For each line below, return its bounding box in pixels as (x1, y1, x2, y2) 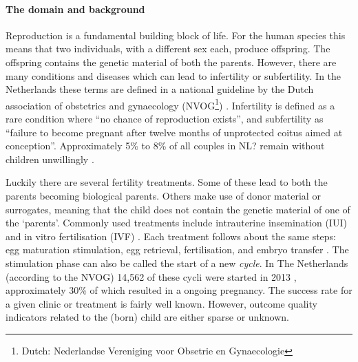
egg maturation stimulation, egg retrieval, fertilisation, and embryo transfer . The (6, 242, 349, 257)
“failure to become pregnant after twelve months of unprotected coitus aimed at (6, 125, 343, 139)
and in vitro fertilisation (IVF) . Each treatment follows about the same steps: (6, 228, 337, 243)
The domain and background (6, 1, 145, 16)
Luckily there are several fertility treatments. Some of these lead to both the (6, 175, 328, 189)
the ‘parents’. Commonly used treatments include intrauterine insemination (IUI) (6, 215, 347, 230)
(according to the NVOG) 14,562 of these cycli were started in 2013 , (6, 269, 297, 284)
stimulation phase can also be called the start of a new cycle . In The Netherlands (6, 255, 348, 270)
